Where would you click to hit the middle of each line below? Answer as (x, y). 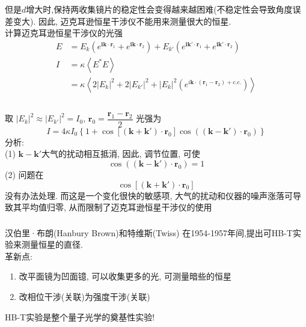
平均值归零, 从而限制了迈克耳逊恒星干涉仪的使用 (117, 207)
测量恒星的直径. (52, 244)
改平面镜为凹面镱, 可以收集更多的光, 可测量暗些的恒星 (125, 276)
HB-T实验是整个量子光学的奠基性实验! (80, 316)
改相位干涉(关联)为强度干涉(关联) (84, 297)
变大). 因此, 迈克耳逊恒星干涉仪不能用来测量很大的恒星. (122, 21)
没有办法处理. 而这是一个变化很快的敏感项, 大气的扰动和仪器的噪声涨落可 (149, 195)
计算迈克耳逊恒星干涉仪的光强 (64, 33)
